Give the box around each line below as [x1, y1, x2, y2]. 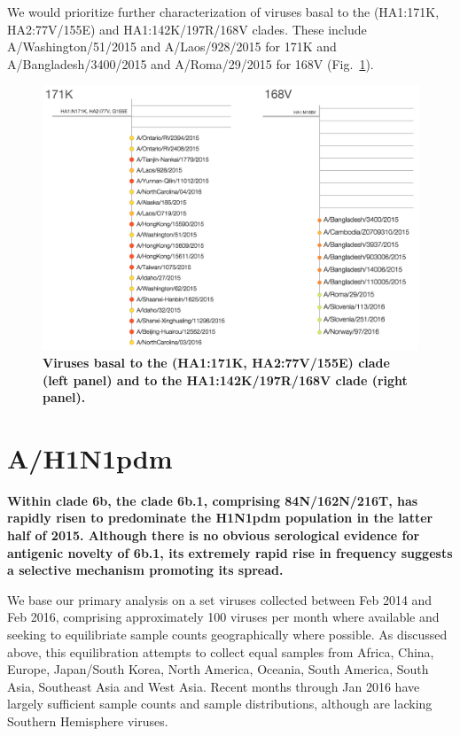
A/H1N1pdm [7, 439, 173, 476]
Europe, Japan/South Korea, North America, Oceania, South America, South [7, 660, 429, 678]
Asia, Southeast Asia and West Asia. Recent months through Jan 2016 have [7, 677, 420, 695]
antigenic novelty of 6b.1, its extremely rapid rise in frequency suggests [7, 543, 453, 562]
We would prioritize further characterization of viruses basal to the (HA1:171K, [7, 3, 440, 20]
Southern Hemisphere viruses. [7, 711, 168, 730]
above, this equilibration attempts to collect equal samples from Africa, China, [7, 642, 434, 661]
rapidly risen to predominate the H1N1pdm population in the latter [7, 508, 433, 527]
